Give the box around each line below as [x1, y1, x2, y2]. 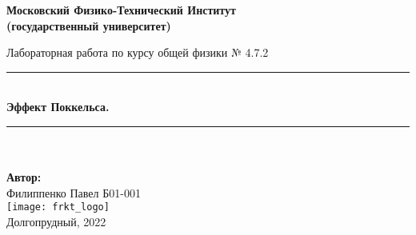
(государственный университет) [6, 17, 171, 34]
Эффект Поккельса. [6, 98, 110, 115]
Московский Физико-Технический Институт [6, 2, 236, 18]
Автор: [6, 169, 42, 185]
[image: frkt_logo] [6, 201, 110, 213]
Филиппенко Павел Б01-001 [6, 184, 141, 201]
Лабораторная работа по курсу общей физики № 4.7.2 [6, 44, 269, 61]
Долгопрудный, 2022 [6, 213, 106, 229]
